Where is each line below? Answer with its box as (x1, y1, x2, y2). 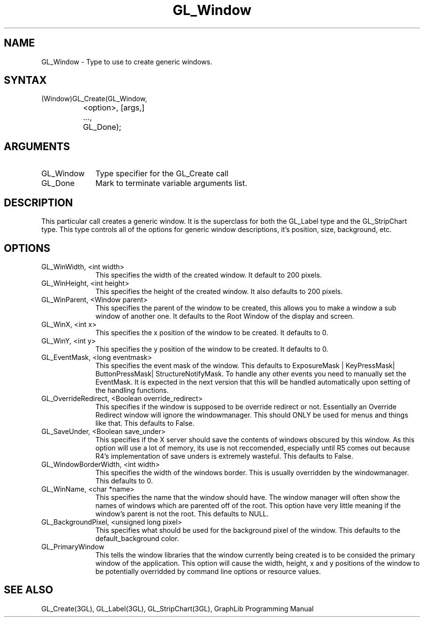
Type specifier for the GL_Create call (95, 169, 228, 179)
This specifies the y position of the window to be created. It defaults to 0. (95, 344, 329, 353)
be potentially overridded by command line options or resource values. (95, 567, 321, 575)
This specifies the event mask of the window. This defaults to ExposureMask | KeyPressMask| (95, 361, 395, 370)
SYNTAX (4, 74, 47, 87)
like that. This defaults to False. (95, 419, 195, 427)
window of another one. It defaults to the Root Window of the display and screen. (95, 311, 354, 320)
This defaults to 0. (95, 476, 153, 485)
